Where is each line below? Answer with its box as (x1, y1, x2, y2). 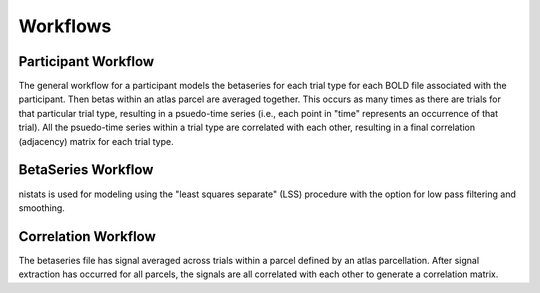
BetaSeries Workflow (18, 161, 154, 179)
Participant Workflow (18, 53, 155, 70)
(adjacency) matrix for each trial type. (18, 135, 174, 147)
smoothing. (18, 201, 65, 214)
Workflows (18, 15, 112, 37)
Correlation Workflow (18, 228, 157, 245)
